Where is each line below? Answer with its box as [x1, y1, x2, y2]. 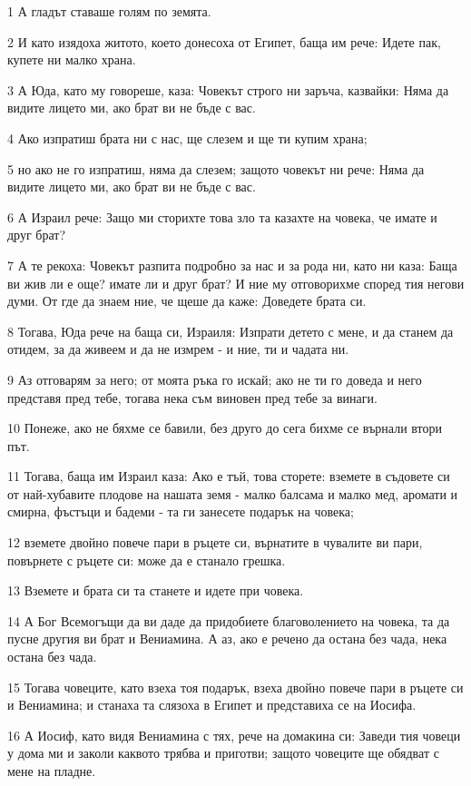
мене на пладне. [7, 761, 96, 780]
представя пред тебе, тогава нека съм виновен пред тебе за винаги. [7, 388, 378, 407]
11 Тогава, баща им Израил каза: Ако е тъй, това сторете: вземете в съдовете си [7, 467, 450, 486]
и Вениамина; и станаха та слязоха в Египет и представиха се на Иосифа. [7, 695, 417, 714]
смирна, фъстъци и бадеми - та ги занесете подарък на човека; [7, 502, 354, 521]
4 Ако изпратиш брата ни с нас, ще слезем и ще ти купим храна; [7, 128, 368, 147]
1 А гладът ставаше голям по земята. [7, 2, 211, 20]
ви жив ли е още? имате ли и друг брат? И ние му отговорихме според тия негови [7, 273, 465, 292]
